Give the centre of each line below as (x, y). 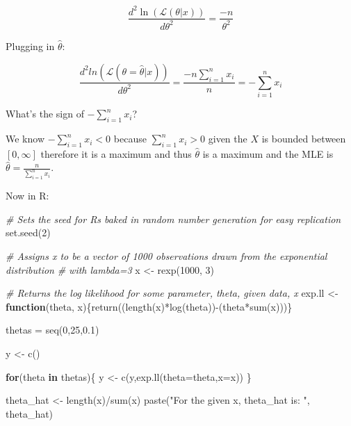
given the (228, 139)
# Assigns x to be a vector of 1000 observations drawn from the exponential (166, 256)
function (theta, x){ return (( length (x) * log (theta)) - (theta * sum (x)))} (149, 306)
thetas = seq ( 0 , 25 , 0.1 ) (52, 330)
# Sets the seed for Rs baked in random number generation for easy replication (173, 219)
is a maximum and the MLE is (268, 153)
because (130, 139)
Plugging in (30, 46)
